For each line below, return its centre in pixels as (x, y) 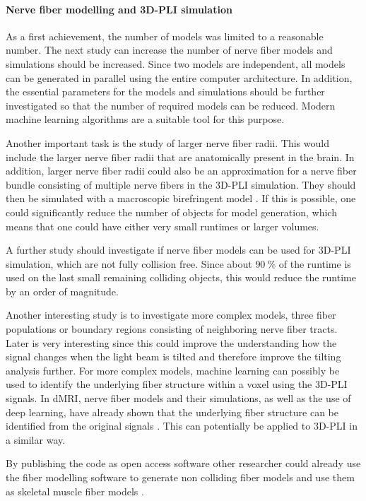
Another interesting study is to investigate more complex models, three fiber (171, 315)
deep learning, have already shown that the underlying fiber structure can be (172, 412)
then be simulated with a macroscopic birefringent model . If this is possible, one (181, 198)
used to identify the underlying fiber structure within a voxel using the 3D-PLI (177, 384)
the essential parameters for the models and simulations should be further (165, 92)
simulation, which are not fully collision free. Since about (129, 263)
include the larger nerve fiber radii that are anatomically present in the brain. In (180, 157)
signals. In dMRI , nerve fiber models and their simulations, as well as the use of (178, 398)
